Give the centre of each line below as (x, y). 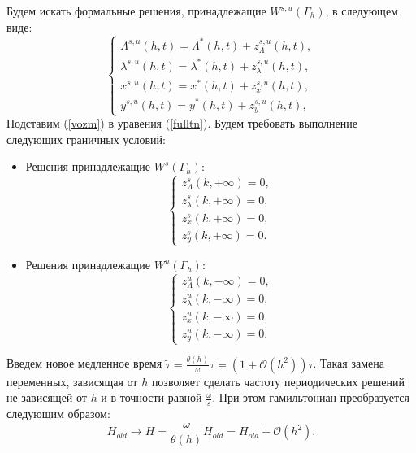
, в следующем (362, 11)
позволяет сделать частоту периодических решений (278, 381)
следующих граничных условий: (86, 139)
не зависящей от (47, 397)
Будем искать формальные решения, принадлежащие (136, 11)
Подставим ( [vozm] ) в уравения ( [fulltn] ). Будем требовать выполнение (182, 123)
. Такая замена (349, 363)
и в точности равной (152, 397)
